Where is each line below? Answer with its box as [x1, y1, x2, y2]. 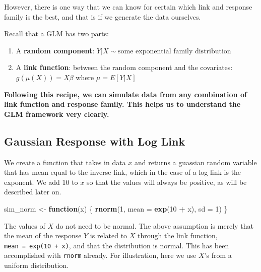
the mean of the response [4, 230, 82, 241]
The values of [4, 220, 45, 231]
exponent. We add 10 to [4, 176, 78, 187]
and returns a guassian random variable [134, 157, 257, 167]
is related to [90, 230, 127, 241]
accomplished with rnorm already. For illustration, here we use [4, 250, 197, 260]
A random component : [16, 45, 95, 55]
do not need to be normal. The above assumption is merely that [55, 220, 253, 231]
